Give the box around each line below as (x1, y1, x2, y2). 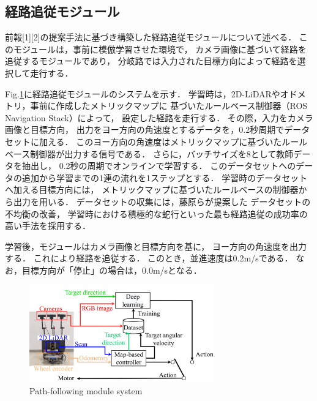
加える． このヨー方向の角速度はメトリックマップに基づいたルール (39, 135, 308, 148)
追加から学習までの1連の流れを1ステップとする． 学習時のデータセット (21, 171, 308, 184)
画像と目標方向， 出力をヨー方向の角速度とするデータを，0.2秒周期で (5, 123, 285, 136)
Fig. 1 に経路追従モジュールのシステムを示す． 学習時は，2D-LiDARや (5, 87, 280, 100)
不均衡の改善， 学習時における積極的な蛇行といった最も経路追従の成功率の (5, 207, 308, 220)
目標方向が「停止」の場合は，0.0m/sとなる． (21, 263, 202, 276)
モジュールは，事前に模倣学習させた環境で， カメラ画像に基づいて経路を (13, 42, 307, 55)
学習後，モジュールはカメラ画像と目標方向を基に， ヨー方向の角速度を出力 (5, 239, 307, 252)
